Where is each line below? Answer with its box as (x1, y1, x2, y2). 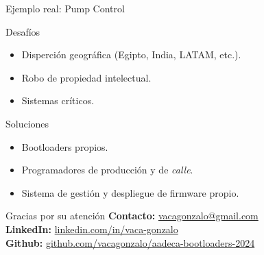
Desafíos (5, 24, 40, 38)
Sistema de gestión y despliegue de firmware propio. (21, 185, 239, 199)
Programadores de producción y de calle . (21, 162, 193, 177)
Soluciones (5, 116, 49, 130)
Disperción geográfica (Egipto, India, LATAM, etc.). (21, 47, 241, 62)
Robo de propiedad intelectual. (21, 70, 152, 84)
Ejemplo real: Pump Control (5, 1, 125, 15)
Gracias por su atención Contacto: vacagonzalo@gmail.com (5, 208, 259, 223)
